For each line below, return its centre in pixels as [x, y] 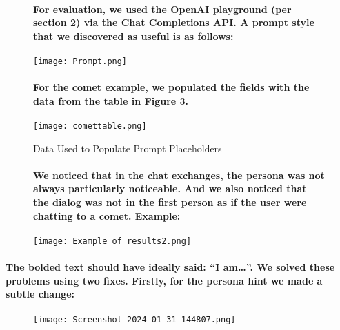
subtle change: [40, 294]
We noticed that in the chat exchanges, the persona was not [179, 175]
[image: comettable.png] [90, 126]
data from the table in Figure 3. [111, 100]
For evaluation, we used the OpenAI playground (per [162, 9]
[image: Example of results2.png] [112, 241]
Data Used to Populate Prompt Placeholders [128, 148]
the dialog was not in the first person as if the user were [170, 202]
